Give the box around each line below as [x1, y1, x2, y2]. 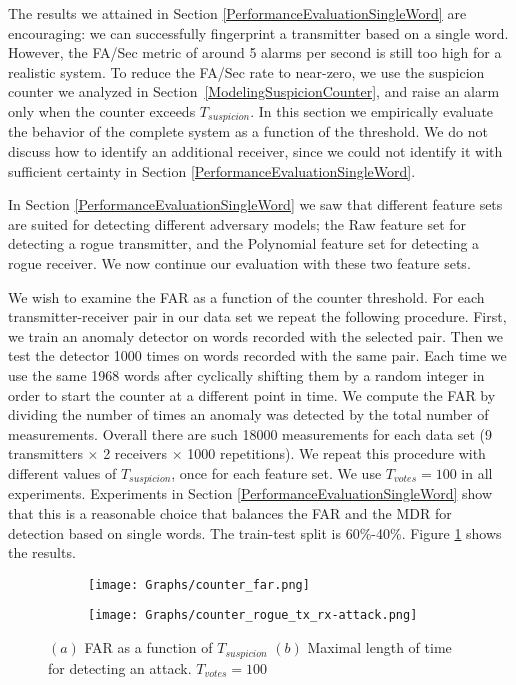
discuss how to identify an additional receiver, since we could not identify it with [8, 141, 503, 162]
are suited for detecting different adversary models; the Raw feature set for [8, 213, 467, 234]
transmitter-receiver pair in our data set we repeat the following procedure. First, [8, 306, 507, 327]
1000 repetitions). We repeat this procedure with [187, 443, 486, 464]
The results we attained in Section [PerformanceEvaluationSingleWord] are [8, 3, 467, 23]
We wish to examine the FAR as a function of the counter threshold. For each [8, 286, 485, 307]
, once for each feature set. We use [171, 462, 382, 483]
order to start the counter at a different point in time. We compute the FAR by [8, 384, 496, 405]
